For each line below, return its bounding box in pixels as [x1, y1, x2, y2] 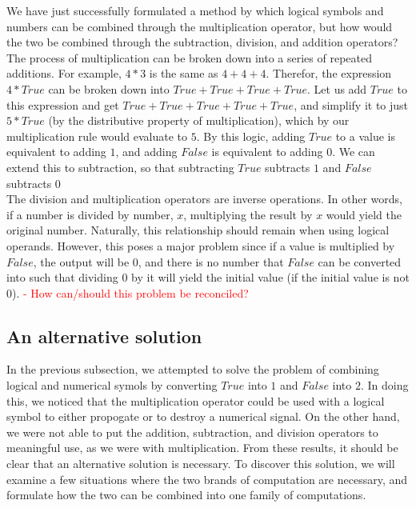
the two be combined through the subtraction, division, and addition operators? [6, 34, 398, 50]
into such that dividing [6, 269, 118, 286]
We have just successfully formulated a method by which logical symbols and [6, 2, 384, 18]
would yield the [326, 206, 402, 222]
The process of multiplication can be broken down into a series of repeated [6, 49, 373, 66]
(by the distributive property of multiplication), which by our [48, 112, 350, 129]
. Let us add [307, 80, 367, 97]
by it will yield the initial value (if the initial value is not [131, 269, 410, 286]
